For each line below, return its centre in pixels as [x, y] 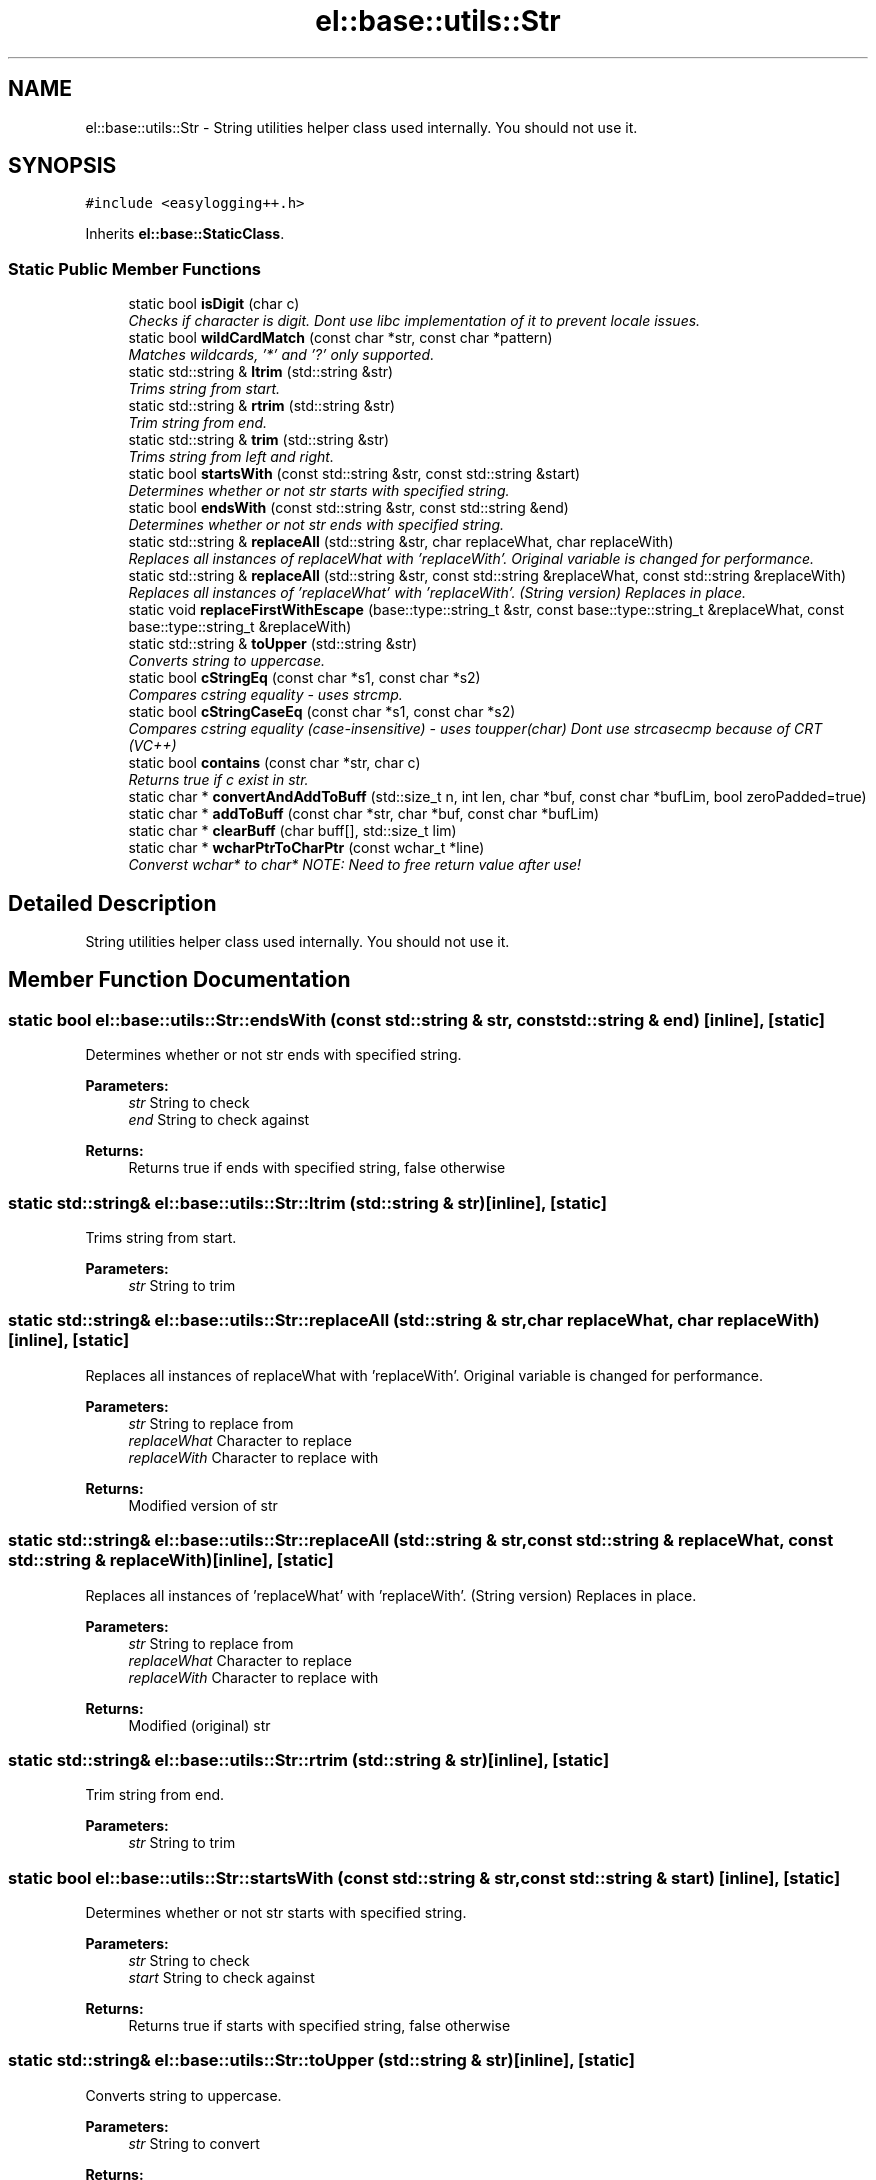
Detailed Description [112, 903]
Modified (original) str [199, 1725]
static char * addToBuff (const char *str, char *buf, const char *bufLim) [364, 814]
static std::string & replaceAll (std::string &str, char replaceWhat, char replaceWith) [401, 542]
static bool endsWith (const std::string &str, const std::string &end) [348, 508]
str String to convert [194, 2143]
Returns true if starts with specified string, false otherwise [319, 2025]
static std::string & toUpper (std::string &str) [273, 644]
